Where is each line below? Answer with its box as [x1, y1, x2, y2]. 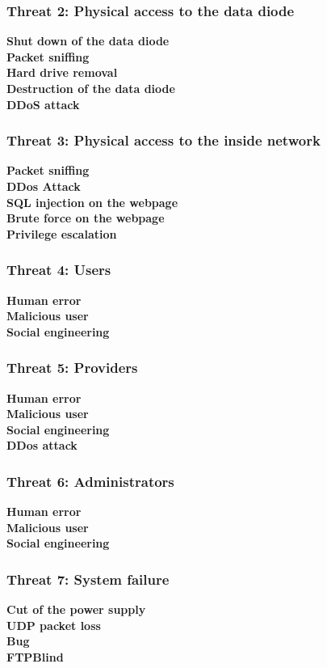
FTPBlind [6, 648, 64, 665]
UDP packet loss [6, 616, 101, 633]
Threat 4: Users [6, 260, 111, 280]
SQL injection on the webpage [6, 193, 178, 210]
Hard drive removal [6, 64, 118, 81]
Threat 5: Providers [6, 357, 138, 378]
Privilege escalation [6, 225, 117, 242]
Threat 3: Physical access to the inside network [6, 130, 321, 150]
